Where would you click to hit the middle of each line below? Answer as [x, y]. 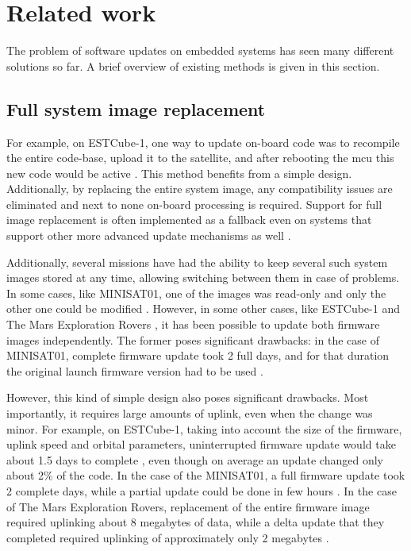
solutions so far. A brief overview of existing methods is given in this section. [193, 66]
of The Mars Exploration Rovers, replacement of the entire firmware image [188, 506]
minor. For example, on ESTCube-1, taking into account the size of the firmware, [204, 428]
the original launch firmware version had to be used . [135, 370]
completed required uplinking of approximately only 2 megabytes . [168, 537]
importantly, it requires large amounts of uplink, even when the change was [190, 413]
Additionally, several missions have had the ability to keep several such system [197, 262]
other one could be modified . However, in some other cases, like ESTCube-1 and [203, 308]
